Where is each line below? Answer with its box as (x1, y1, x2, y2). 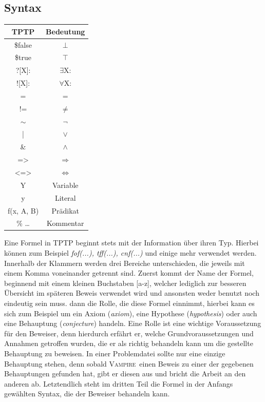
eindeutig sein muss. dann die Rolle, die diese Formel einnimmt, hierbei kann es (4, 298, 255, 309)
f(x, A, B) (8, 205, 39, 216)
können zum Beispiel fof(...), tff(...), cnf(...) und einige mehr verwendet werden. (4, 247, 257, 258)
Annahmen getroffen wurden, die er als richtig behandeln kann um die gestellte (4, 338, 253, 349)
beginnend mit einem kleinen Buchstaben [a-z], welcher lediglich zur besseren (4, 277, 247, 288)
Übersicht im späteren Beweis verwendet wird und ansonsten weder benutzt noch (4, 288, 259, 298)
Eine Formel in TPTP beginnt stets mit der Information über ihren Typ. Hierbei (4, 237, 259, 248)
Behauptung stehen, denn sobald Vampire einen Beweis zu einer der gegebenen (4, 358, 254, 369)
